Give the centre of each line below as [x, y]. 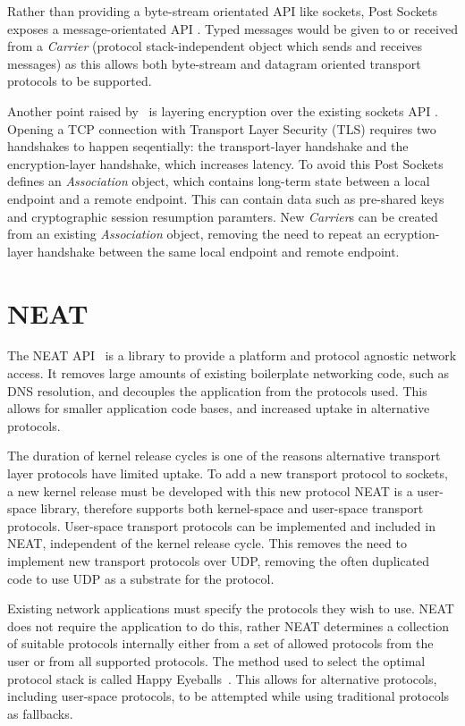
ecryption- [412, 234]
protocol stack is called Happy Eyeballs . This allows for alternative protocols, [222, 678]
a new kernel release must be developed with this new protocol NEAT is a [210, 490]
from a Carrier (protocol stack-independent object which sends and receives [215, 46]
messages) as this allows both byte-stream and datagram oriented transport [214, 63]
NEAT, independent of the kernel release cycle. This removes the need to [207, 543]
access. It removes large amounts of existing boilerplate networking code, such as [228, 373]
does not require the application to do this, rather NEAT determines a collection [228, 625]
